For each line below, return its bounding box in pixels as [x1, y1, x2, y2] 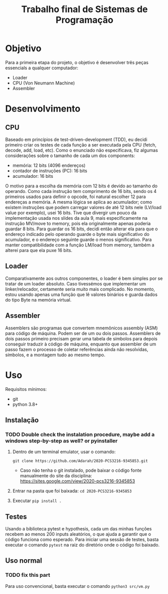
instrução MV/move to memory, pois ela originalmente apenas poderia [5, 220, 151, 226]
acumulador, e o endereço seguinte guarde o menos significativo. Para [5, 236, 152, 242]
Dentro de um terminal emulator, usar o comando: [12, 449, 116, 455]
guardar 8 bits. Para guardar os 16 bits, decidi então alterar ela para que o [5, 226, 158, 232]
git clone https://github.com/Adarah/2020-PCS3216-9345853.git [12, 459, 148, 464]
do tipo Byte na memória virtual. [5, 296, 72, 303]
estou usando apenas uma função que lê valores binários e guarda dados [5, 291, 157, 298]
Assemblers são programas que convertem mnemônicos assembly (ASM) [5, 325, 158, 331]
